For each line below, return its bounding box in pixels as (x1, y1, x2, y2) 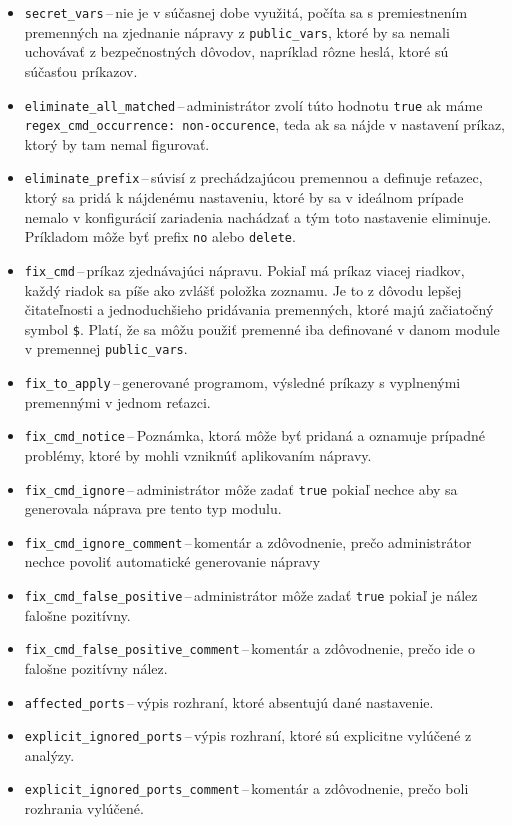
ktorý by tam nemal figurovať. (24, 133, 210, 154)
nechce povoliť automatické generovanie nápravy (24, 551, 321, 572)
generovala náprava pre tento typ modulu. (24, 498, 282, 519)
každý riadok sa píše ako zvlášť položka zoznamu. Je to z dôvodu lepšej (24, 279, 462, 300)
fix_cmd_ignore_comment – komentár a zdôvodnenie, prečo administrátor (24, 531, 472, 552)
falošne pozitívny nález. (24, 657, 168, 678)
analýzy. (24, 744, 75, 765)
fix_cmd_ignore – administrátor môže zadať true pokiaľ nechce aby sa (24, 478, 458, 499)
